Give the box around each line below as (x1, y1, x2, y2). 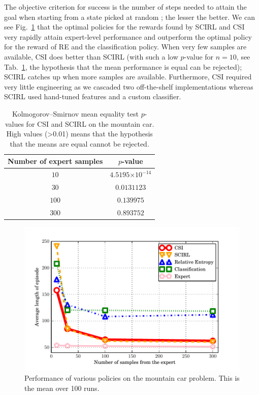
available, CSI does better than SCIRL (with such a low (4, 51, 178, 62)
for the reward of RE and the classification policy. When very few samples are (4, 41, 247, 52)
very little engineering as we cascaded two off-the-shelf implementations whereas (4, 81, 253, 92)
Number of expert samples (8, 156, 103, 166)
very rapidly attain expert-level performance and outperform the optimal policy (4, 31, 252, 42)
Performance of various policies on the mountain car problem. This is (24, 373, 240, 383)
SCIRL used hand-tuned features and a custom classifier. (4, 91, 181, 102)
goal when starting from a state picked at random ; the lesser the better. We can (4, 11, 255, 22)
